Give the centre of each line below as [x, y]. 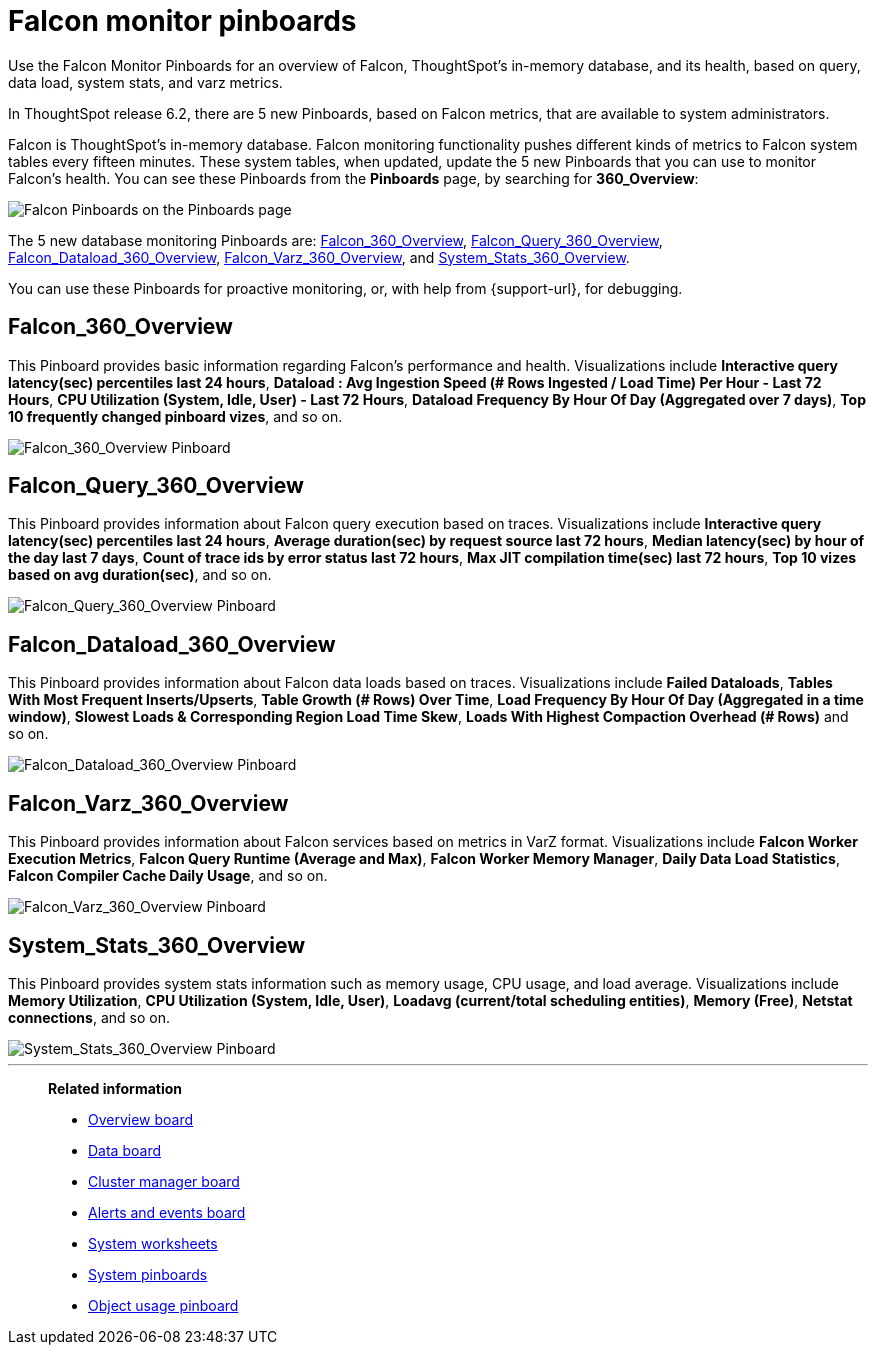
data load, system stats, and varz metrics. [145, 82]
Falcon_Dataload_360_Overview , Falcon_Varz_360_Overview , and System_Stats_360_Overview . [319, 257]
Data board [124, 1150]
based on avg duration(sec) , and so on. [140, 575]
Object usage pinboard [163, 1305]
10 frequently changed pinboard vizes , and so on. [175, 416]
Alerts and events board [167, 1212]
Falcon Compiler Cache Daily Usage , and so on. [168, 876]
